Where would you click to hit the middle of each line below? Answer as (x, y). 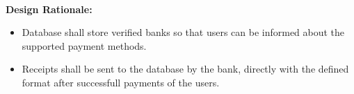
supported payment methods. (84, 45)
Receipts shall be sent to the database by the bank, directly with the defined (185, 69)
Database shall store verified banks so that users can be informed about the (183, 32)
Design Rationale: (49, 9)
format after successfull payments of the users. (121, 82)
